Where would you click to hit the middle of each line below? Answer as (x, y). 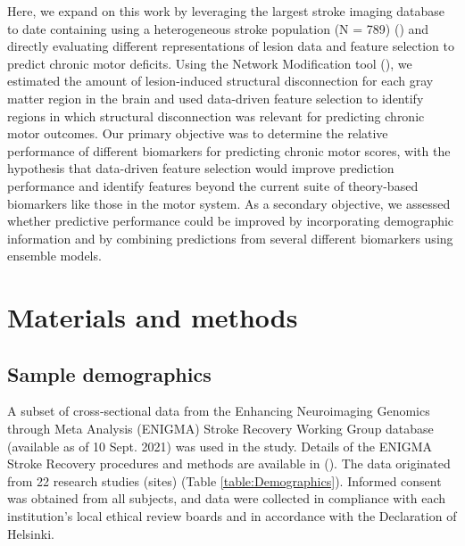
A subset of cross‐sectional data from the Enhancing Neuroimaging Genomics (219, 411)
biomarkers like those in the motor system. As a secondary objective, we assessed (229, 203)
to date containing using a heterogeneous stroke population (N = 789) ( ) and (218, 28)
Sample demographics (109, 373)
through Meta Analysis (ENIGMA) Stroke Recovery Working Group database (220, 429)
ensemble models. (54, 256)
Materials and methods (153, 317)
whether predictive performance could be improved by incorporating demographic (231, 221)
